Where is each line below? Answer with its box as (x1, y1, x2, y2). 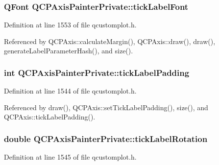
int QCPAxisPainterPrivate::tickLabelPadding (4, 66, 190, 78)
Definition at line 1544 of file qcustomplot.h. (4, 86, 137, 96)
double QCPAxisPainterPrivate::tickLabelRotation (4, 132, 208, 144)
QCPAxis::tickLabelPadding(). (4, 112, 96, 122)
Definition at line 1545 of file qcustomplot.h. (4, 152, 137, 162)
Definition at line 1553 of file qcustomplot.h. (4, 20, 137, 30)
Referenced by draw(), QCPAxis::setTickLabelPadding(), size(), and (4, 102, 208, 112)
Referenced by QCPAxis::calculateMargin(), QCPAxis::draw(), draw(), (4, 36, 216, 46)
